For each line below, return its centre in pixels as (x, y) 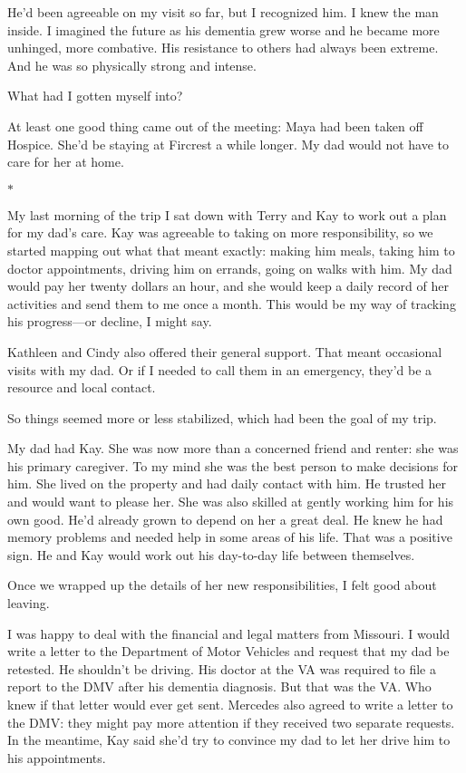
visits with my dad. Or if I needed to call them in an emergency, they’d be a (220, 369)
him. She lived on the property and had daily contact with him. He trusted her (227, 483)
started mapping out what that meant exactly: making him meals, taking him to (231, 250)
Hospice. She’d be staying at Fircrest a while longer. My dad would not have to (228, 144)
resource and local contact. (82, 387)
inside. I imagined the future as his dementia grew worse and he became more (223, 29)
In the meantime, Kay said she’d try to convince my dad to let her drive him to (229, 740)
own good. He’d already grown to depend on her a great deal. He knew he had (225, 519)
